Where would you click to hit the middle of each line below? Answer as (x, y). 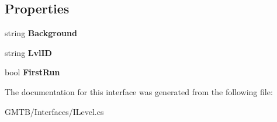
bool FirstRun (32, 72)
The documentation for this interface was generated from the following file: (139, 91)
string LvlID (28, 52)
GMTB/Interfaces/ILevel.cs (54, 111)
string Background (41, 33)
